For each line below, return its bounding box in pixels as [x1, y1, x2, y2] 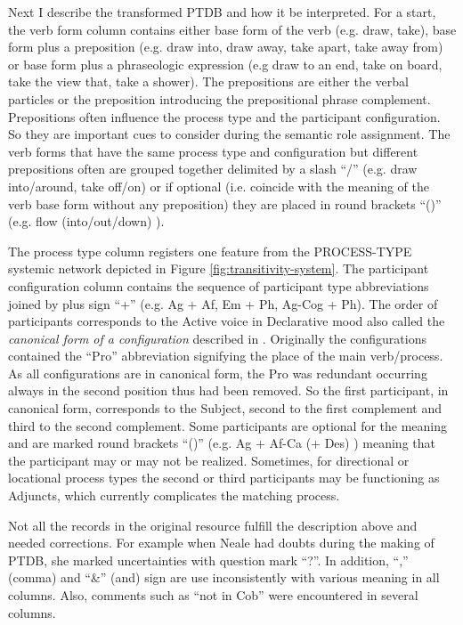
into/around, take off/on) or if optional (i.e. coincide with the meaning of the [8, 176, 430, 195]
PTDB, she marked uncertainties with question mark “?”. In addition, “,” [8, 550, 409, 569]
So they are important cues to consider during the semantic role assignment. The [8, 125, 451, 143]
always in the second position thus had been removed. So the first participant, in [8, 381, 449, 400]
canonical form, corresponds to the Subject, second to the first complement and [8, 399, 442, 418]
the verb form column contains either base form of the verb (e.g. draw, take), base [8, 20, 457, 38]
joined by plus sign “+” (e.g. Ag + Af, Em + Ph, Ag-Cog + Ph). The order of [8, 294, 438, 312]
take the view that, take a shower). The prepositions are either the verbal [8, 72, 409, 91]
